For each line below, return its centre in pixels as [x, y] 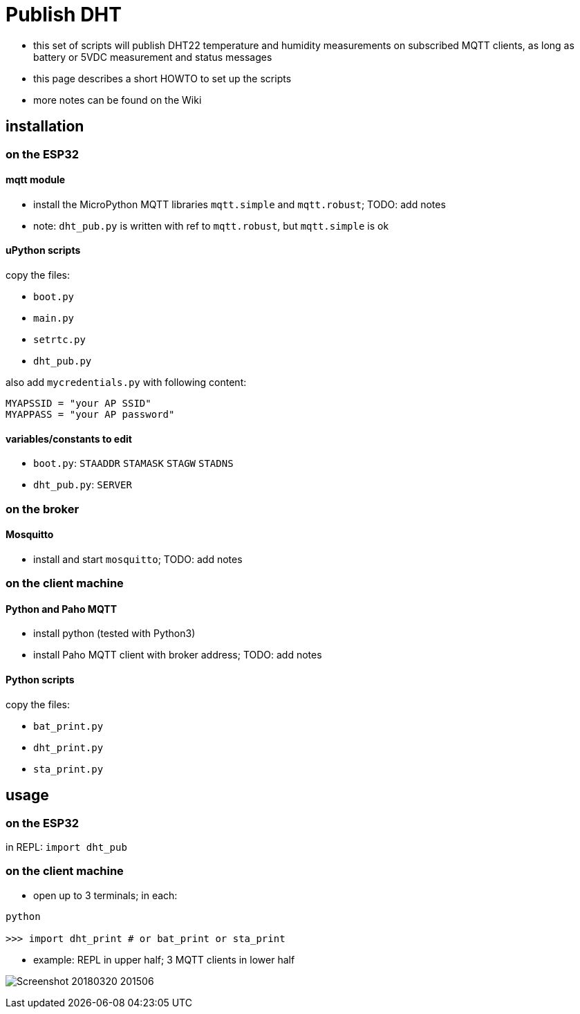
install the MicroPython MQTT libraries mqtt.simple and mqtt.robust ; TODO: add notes [240, 204]
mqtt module [36, 180]
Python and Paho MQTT [62, 609]
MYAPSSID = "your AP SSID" [78, 404]
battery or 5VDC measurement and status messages [153, 57]
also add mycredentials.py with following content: [126, 382]
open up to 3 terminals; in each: [105, 895]
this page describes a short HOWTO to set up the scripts [162, 78]
